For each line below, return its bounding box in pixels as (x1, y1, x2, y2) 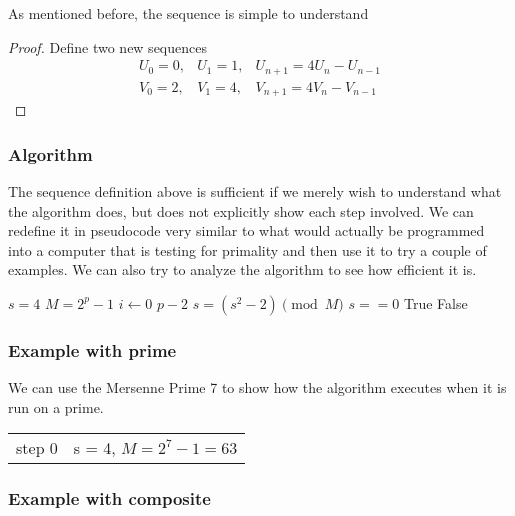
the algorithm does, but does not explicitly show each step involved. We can (8, 200, 474, 221)
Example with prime (8, 337, 177, 362)
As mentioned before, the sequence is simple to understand (8, 3, 369, 23)
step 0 (16, 436, 58, 460)
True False (403, 292, 468, 313)
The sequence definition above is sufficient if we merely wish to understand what (8, 180, 502, 201)
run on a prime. (8, 396, 104, 417)
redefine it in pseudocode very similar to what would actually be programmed (8, 220, 485, 241)
